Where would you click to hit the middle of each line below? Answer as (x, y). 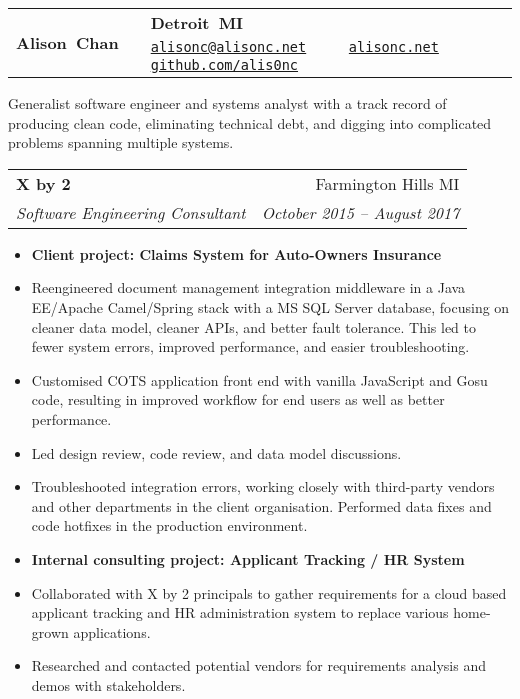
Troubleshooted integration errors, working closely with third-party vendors (263, 486)
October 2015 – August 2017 (360, 212)
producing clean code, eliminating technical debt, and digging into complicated (250, 122)
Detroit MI (197, 22)
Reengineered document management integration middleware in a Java (248, 287)
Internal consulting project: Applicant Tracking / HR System (248, 558)
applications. (112, 631)
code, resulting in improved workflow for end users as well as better (238, 399)
